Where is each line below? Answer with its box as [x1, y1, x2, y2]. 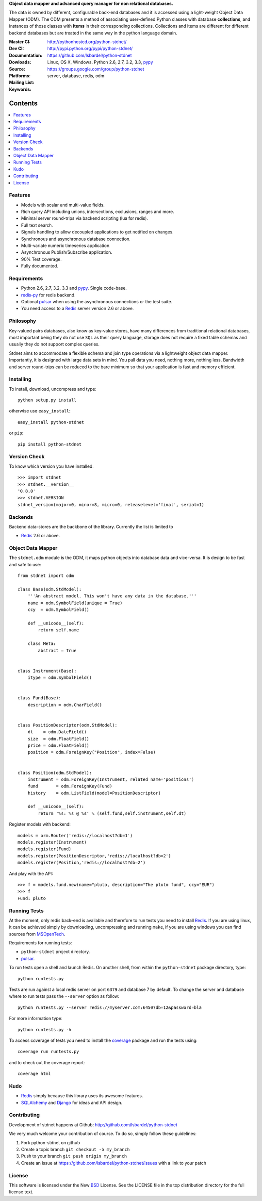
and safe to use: [9, 561, 41, 567]
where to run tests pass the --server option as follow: [9, 993, 120, 999]
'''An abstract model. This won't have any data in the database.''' [27, 593, 197, 599]
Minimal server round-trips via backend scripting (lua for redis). [21, 215, 148, 221]
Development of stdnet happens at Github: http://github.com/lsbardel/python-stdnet [9, 1121, 178, 1128]
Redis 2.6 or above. [21, 533, 60, 539]
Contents [9, 99, 38, 107]
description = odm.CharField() [27, 702, 102, 707]
